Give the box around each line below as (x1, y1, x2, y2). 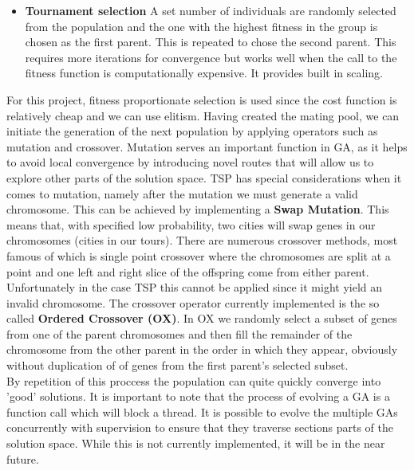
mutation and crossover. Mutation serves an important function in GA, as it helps (6, 138, 408, 155)
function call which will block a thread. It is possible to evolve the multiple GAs (6, 403, 398, 420)
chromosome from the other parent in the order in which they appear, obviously (6, 341, 398, 358)
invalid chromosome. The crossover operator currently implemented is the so (6, 294, 380, 311)
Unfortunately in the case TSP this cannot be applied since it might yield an (6, 279, 383, 296)
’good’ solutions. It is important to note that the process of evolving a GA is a (6, 388, 390, 405)
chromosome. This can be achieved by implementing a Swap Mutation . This (6, 201, 389, 217)
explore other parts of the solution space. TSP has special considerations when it (6, 169, 402, 186)
